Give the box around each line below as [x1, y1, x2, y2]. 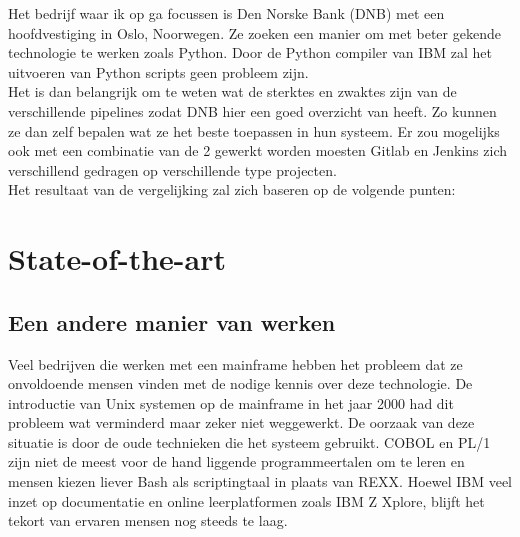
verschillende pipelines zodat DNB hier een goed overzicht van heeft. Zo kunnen [8, 100, 497, 121]
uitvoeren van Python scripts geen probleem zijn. [8, 61, 309, 82]
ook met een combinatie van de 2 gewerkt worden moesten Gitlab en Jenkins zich [8, 140, 508, 161]
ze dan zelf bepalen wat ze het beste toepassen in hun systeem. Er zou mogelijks [8, 120, 500, 141]
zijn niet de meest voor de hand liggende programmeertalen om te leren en [8, 451, 465, 472]
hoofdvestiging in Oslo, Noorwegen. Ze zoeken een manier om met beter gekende [8, 22, 501, 43]
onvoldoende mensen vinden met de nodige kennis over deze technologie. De [8, 373, 473, 394]
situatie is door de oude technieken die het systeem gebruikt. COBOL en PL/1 [8, 431, 491, 452]
